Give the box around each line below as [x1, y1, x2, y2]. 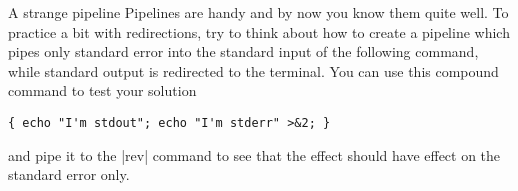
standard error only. [8, 164, 130, 185]
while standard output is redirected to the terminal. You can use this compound [8, 60, 499, 81]
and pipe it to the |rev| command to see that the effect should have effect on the [8, 144, 501, 165]
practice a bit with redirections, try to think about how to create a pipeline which [8, 21, 510, 42]
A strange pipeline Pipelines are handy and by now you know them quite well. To [8, 2, 509, 22]
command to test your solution [8, 80, 197, 101]
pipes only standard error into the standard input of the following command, [8, 41, 479, 62]
